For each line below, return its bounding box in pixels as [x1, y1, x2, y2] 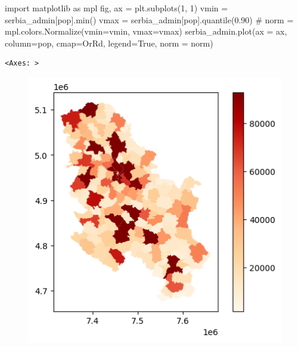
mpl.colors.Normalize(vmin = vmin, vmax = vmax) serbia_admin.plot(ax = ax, [5, 25, 287, 38]
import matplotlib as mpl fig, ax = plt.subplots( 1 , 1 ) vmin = [5, 2, 228, 14]
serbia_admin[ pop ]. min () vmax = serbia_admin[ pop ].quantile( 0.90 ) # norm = [5, 13, 294, 26]
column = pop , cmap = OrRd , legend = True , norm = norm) [5, 36, 213, 49]
